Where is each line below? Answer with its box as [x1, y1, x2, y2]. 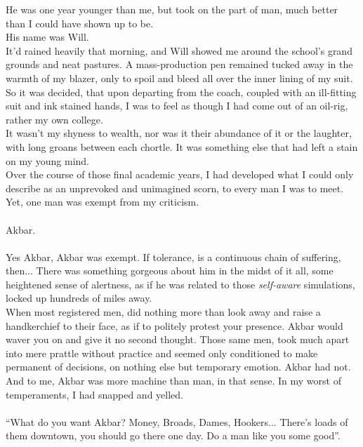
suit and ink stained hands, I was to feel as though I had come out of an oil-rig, [6, 98, 348, 113]
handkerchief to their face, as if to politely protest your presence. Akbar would [6, 318, 343, 333]
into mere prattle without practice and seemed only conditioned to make [6, 345, 318, 360]
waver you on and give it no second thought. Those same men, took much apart [6, 332, 350, 347]
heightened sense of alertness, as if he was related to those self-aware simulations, [6, 276, 355, 291]
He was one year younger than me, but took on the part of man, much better [6, 2, 338, 16]
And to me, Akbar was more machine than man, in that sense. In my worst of [6, 373, 341, 388]
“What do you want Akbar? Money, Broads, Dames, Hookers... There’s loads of [6, 414, 348, 429]
